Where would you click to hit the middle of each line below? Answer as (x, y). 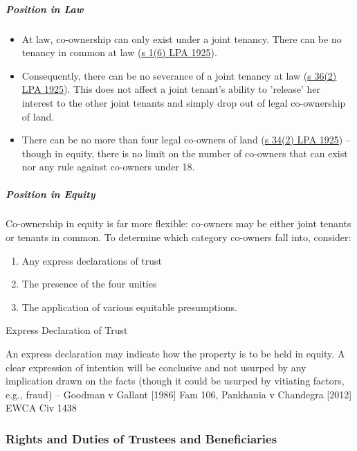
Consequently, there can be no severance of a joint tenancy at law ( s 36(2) (179, 75)
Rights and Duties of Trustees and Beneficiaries (141, 438)
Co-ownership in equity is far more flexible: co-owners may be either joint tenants (178, 223)
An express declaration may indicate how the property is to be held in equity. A (175, 354)
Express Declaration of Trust (67, 330)
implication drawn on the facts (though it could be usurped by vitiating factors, (175, 381)
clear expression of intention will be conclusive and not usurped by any (156, 367)
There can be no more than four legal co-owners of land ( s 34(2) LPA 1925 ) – (186, 140)
